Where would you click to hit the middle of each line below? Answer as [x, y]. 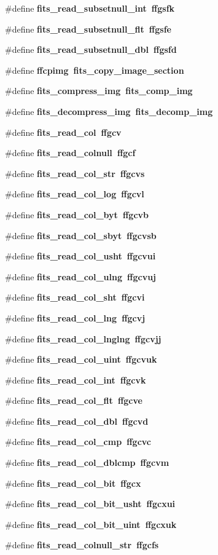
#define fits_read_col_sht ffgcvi [75, 297]
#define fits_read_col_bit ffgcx [73, 483]
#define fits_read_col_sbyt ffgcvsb [81, 235]
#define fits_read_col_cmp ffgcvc [78, 442]
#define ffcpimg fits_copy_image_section [95, 70]
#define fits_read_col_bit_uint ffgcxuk [91, 524]
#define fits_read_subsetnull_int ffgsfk [90, 8]
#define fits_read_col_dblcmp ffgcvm [87, 462]
